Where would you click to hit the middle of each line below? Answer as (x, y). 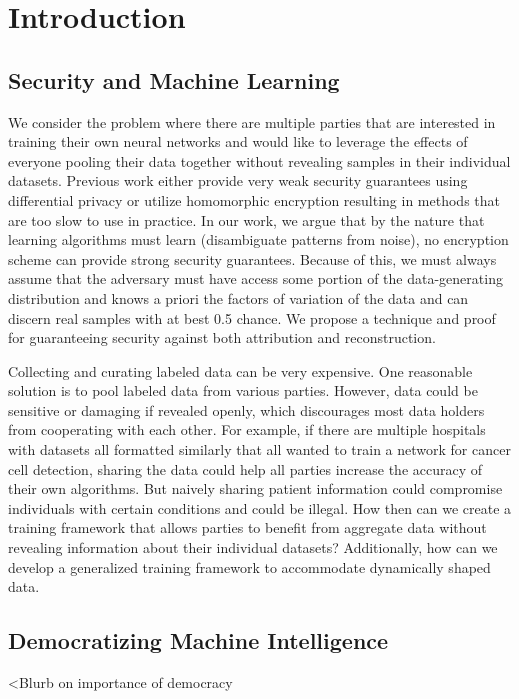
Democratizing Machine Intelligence (198, 640)
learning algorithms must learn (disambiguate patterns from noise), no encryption (258, 239)
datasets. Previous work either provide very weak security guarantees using (238, 180)
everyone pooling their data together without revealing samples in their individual (259, 160)
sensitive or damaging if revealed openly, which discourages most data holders (246, 409)
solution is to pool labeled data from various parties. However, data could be (243, 390)
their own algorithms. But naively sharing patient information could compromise (255, 488)
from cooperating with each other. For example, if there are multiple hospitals (247, 429)
